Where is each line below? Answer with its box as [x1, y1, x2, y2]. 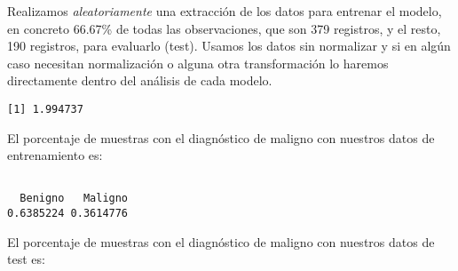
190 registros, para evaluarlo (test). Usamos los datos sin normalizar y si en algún [7, 36, 451, 55]
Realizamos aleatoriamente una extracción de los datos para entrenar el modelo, [7, 2, 442, 20]
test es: [7, 250, 45, 268]
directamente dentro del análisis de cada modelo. [7, 71, 272, 90]
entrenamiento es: [7, 146, 103, 164]
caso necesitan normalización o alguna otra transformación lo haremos [7, 53, 389, 72]
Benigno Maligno [20, 192, 129, 205]
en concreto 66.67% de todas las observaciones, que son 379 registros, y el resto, [7, 19, 441, 37]
